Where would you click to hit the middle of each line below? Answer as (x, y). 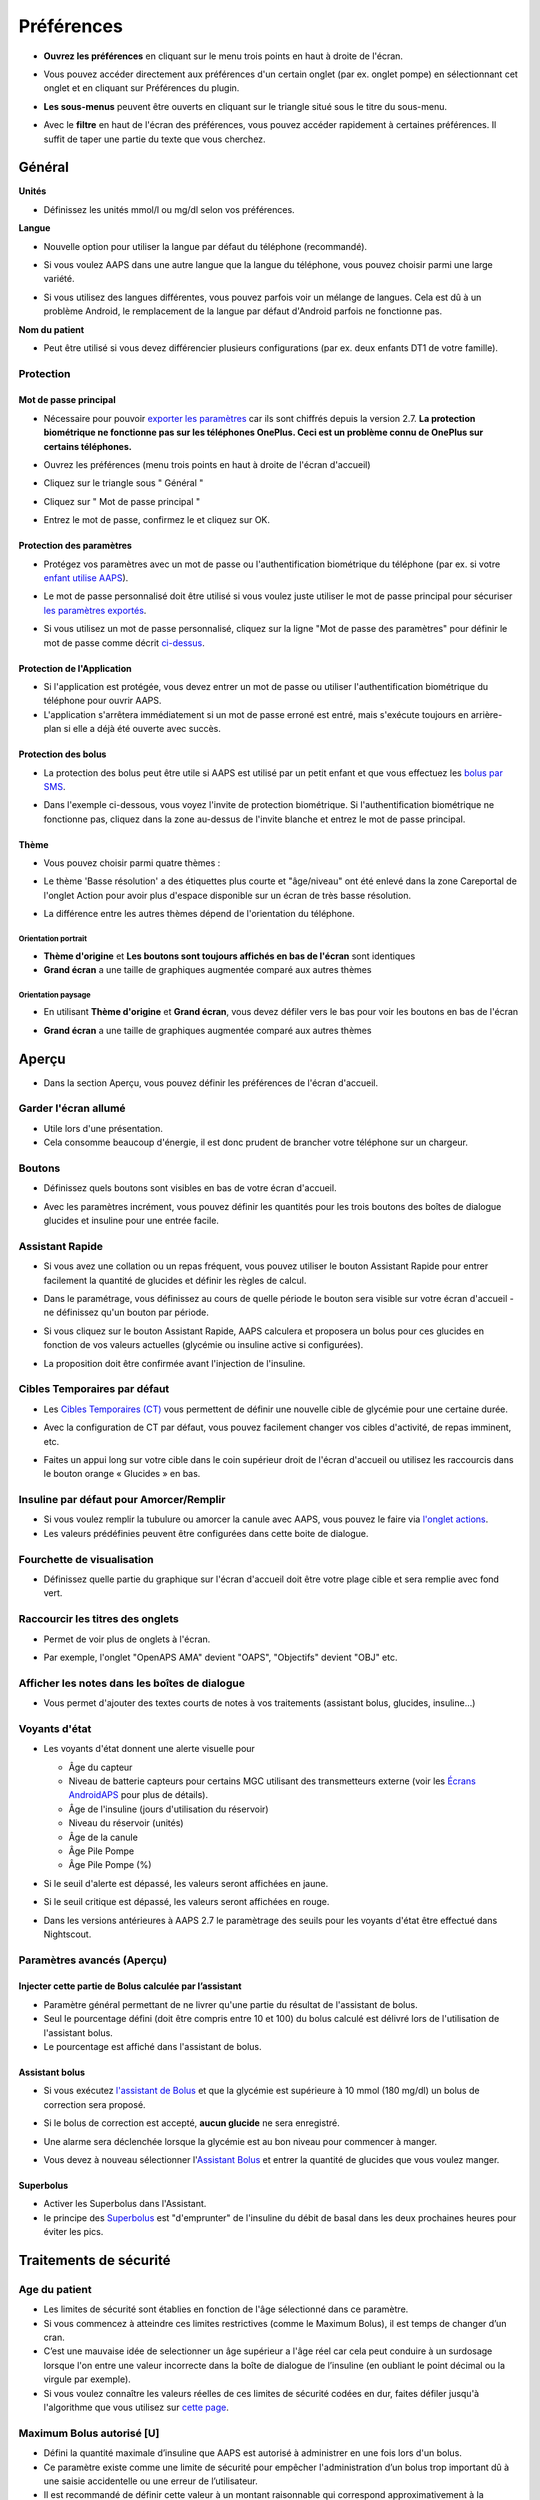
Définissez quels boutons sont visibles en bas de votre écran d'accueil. (190, 1188)
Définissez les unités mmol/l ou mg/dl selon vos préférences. (169, 209)
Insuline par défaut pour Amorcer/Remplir (122, 1500)
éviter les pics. (73, 2232)
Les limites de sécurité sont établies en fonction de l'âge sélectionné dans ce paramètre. (226, 2309)
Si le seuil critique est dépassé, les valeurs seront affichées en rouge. (186, 1902)
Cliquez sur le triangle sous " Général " (123, 483)
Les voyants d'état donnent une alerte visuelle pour (149, 1749)
